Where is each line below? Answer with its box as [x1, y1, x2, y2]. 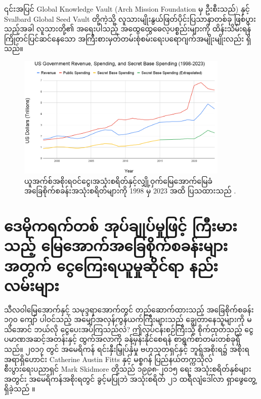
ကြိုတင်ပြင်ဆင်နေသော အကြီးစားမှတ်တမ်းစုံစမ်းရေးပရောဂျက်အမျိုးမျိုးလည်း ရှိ [4, 33, 251, 44]
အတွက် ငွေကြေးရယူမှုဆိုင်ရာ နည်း [4, 255, 218, 275]
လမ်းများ [4, 274, 59, 295]
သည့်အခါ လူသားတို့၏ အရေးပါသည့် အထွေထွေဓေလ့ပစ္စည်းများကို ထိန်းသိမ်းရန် [4, 23, 251, 34]
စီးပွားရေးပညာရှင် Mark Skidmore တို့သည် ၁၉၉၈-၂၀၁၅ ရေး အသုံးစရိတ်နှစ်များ [4, 364, 251, 374]
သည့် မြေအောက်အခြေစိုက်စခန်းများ [4, 235, 228, 256]
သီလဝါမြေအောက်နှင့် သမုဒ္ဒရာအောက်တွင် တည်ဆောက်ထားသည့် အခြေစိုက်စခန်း [4, 304, 254, 314]
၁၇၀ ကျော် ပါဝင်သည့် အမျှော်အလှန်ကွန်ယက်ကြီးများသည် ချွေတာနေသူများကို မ [4, 314, 252, 325]
